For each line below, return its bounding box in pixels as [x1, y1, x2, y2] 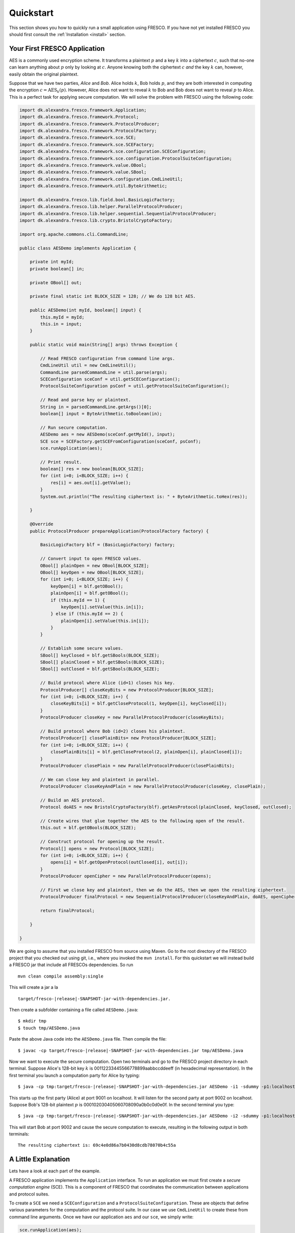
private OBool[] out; [29, 280, 82, 286]
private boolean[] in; [29, 266, 85, 271]
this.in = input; [40, 321, 82, 326]
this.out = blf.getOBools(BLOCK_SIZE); [40, 825, 136, 831]
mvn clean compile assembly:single [18, 973, 104, 979]
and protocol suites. [9, 1191, 50, 1197]
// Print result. [40, 459, 82, 465]
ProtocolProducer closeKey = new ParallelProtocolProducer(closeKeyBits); [40, 715, 225, 720]
